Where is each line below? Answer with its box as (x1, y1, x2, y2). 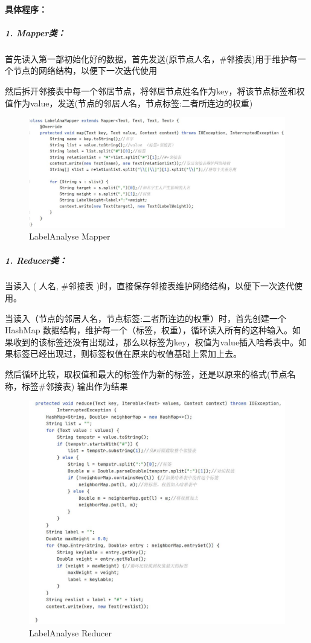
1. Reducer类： (5, 253, 67, 266)
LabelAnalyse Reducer (29, 626, 112, 639)
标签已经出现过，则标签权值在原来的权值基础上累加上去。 (13, 347, 242, 360)
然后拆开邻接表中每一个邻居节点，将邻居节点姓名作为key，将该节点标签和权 (5, 84, 305, 97)
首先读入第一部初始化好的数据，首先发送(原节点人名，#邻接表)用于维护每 (5, 52, 298, 65)
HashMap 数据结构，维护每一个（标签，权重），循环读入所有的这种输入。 (5, 324, 293, 336)
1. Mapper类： (5, 26, 66, 39)
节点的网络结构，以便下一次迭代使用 (13, 64, 157, 77)
